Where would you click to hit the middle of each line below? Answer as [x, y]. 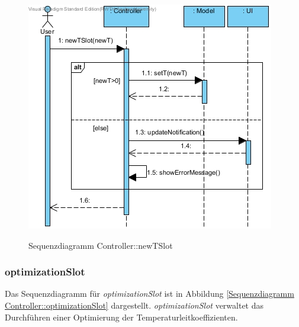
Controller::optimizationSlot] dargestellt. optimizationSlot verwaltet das [134, 305]
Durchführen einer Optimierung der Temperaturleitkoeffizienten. [121, 317]
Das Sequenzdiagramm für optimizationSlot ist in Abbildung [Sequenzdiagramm [149, 294]
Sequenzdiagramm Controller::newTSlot [101, 245]
